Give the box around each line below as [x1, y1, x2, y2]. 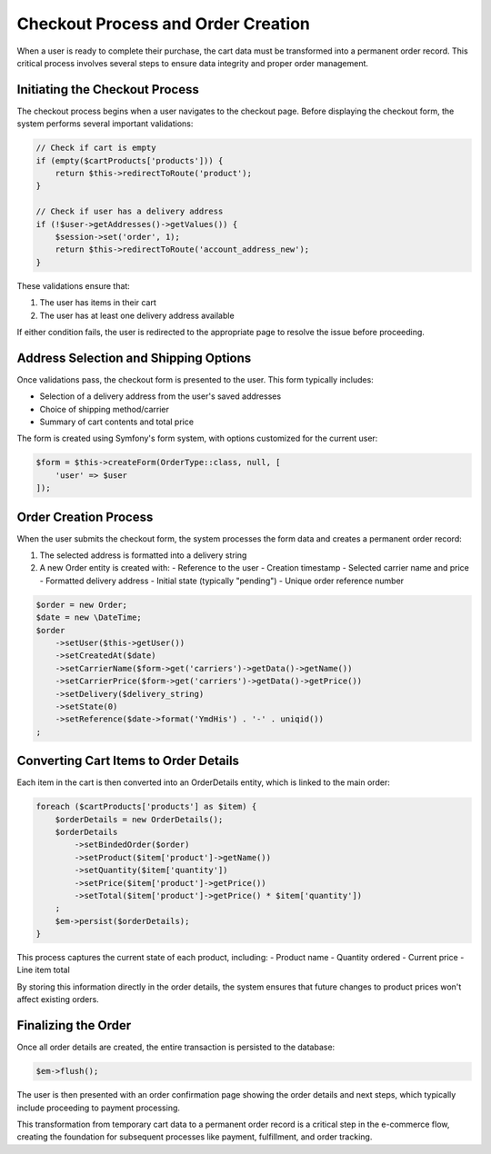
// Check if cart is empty [35, 143, 156, 154]
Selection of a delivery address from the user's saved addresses [39, 391, 282, 402]
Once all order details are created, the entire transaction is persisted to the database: [16, 1041, 336, 1053]
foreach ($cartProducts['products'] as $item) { [35, 801, 257, 812]
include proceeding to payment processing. [16, 1102, 181, 1113]
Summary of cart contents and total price [39, 416, 195, 427]
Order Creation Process [16, 509, 154, 524]
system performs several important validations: [16, 118, 194, 129]
